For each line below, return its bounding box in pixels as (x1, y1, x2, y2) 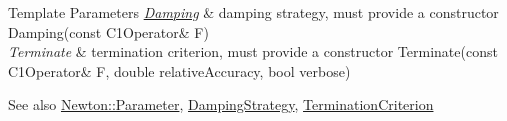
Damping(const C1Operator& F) (8, 21, 209, 42)
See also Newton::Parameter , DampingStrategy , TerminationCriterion (8, 94, 434, 115)
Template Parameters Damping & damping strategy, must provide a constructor (8, 2, 499, 22)
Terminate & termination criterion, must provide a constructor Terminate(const (8, 41, 498, 62)
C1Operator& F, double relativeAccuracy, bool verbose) (8, 60, 351, 81)
